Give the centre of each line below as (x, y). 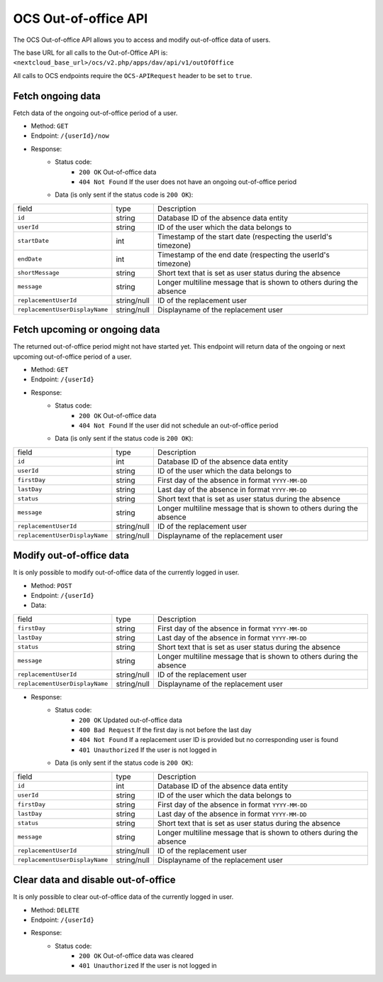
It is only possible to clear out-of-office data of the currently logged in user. (123, 897)
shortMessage (38, 273)
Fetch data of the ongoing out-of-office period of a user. (95, 113)
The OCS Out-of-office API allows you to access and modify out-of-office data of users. (142, 40)
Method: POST (51, 585)
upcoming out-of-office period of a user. (72, 356)
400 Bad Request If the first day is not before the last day (165, 730)
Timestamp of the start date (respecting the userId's (245, 236)
